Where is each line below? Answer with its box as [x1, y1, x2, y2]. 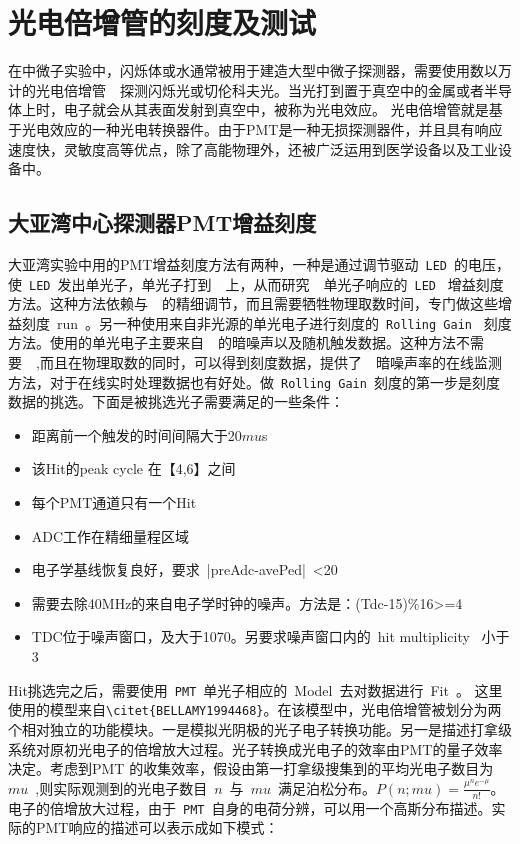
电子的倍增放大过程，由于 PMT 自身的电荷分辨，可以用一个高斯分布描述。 [8, 797, 492, 818]
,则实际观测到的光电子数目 [35, 777, 208, 798]
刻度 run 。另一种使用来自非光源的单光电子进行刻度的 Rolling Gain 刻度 [21, 312, 512, 333]
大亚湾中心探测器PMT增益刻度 [8, 207, 317, 238]
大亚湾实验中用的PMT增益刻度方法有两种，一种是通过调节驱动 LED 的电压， [8, 253, 510, 274]
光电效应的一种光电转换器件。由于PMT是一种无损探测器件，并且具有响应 [21, 118, 503, 139]
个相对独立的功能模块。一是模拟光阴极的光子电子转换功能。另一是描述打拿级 [8, 718, 512, 739]
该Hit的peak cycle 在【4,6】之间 [31, 458, 236, 479]
